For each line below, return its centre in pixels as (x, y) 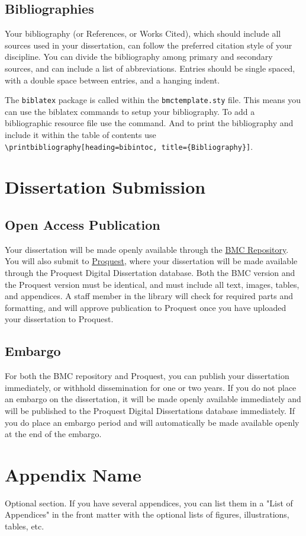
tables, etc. (25, 526)
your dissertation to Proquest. (59, 319)
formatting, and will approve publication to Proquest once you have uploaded (146, 307)
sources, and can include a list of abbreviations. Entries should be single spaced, (150, 68)
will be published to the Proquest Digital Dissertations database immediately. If (150, 410)
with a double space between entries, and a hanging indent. (112, 80)
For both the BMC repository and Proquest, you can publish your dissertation (147, 376)
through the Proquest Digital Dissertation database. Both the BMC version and (150, 273)
